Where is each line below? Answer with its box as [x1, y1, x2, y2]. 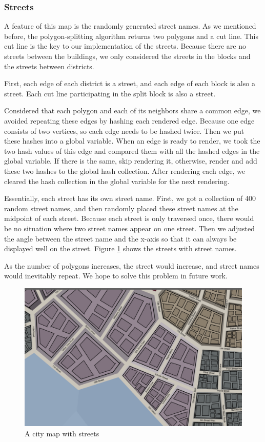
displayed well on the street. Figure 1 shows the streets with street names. [4, 243, 237, 254]
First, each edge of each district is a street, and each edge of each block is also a [4, 78, 255, 89]
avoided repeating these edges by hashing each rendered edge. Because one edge [4, 115, 255, 126]
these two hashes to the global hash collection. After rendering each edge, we [4, 165, 246, 176]
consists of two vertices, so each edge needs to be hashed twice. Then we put [4, 125, 244, 136]
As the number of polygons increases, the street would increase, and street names [4, 260, 259, 271]
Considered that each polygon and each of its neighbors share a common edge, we [4, 105, 261, 116]
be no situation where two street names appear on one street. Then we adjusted [4, 223, 255, 233]
